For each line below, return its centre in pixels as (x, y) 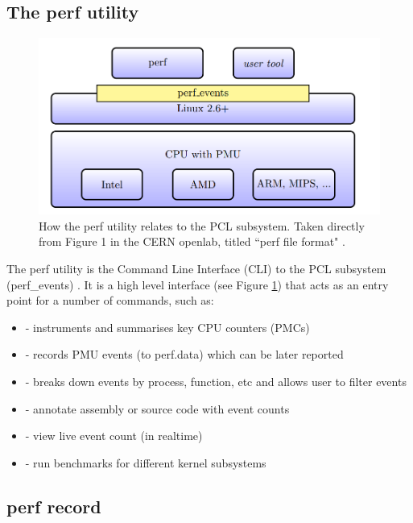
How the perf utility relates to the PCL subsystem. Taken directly (202, 225)
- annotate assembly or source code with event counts (157, 408)
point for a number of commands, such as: (110, 300)
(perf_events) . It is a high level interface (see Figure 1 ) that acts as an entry (198, 284)
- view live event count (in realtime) (114, 436)
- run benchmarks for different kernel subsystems (146, 462)
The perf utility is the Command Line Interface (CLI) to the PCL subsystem (196, 268)
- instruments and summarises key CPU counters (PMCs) (167, 327)
